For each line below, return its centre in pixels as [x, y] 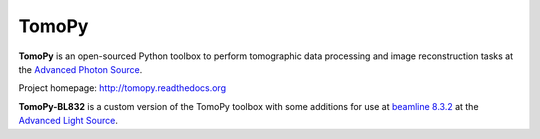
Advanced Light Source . [68, 121]
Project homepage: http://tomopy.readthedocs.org [122, 88]
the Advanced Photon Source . [80, 69]
